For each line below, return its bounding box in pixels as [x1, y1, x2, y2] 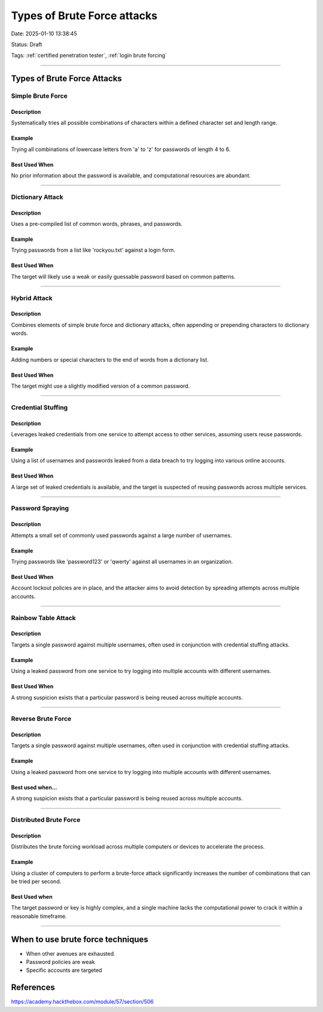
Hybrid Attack [11, 294, 53, 302]
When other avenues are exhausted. [26, 950, 116, 957]
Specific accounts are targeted [26, 966, 102, 974]
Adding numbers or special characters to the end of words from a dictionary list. [11, 356, 209, 363]
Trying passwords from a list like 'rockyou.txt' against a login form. [11, 246, 176, 254]
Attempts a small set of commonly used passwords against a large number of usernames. [11, 531, 233, 539]
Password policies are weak [26, 959, 95, 966]
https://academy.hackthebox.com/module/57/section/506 [11, 998, 154, 1005]
